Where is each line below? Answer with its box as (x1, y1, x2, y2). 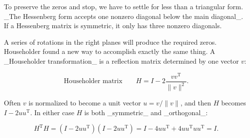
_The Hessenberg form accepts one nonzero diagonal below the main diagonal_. (4, 11, 243, 21)
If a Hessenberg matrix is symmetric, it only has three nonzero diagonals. (4, 20, 222, 31)
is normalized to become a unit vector (28, 98, 141, 108)
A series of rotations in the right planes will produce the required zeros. (4, 36, 217, 47)
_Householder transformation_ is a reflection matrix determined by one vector (4, 55, 239, 66)
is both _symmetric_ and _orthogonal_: (84, 107, 208, 117)
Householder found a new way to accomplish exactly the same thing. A (4, 46, 216, 56)
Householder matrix (64, 78, 123, 85)
